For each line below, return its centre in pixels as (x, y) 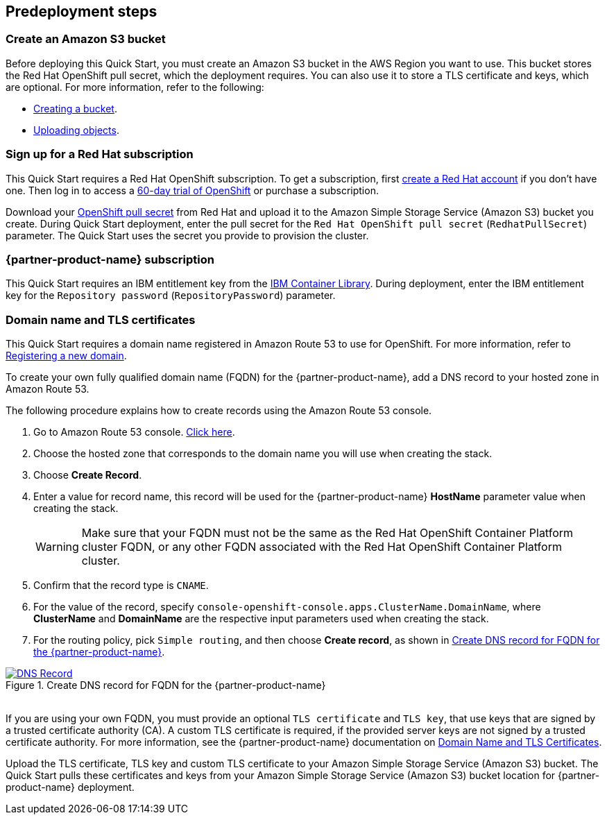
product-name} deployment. (70, 787)
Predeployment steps (82, 11)
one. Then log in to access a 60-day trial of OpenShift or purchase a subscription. (192, 190)
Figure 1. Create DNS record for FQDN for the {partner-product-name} (166, 685)
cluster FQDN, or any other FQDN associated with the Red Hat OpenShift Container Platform (322, 547)
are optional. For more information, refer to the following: (135, 87)
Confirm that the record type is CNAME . (121, 586)
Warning (57, 547)
